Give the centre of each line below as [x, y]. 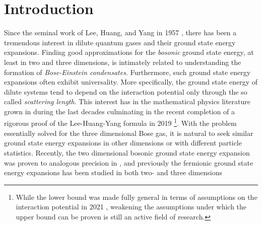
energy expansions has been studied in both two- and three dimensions [113, 172]
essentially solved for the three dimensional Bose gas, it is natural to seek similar [129, 133]
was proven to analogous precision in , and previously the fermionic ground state [129, 162]
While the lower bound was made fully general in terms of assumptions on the [137, 197]
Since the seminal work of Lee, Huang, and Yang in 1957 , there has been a [120, 32]
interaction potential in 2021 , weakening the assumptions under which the [131, 207]
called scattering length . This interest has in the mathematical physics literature [127, 101]
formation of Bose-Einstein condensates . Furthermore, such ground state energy [127, 72]
